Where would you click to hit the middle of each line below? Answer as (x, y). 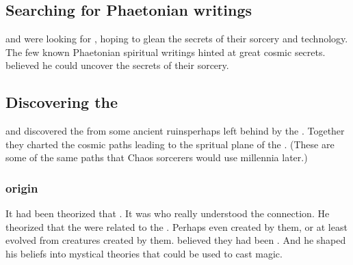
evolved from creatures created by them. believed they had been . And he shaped (176, 240)
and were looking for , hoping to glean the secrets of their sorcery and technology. (177, 39)
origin (22, 187)
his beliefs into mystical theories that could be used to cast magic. (144, 253)
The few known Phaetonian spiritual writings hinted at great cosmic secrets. (166, 52)
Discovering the (62, 102)
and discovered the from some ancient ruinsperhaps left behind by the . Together (175, 131)
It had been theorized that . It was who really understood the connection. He (168, 213)
